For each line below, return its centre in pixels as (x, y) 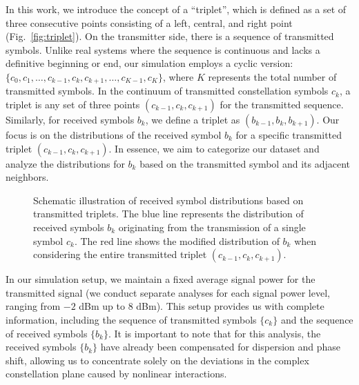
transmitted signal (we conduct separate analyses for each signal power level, (168, 292)
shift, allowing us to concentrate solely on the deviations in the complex (157, 360)
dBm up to (102, 306)
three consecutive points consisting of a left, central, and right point (149, 22)
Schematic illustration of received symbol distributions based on (168, 200)
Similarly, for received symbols (70, 120)
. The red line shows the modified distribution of (177, 240)
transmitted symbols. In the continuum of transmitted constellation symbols (167, 91)
